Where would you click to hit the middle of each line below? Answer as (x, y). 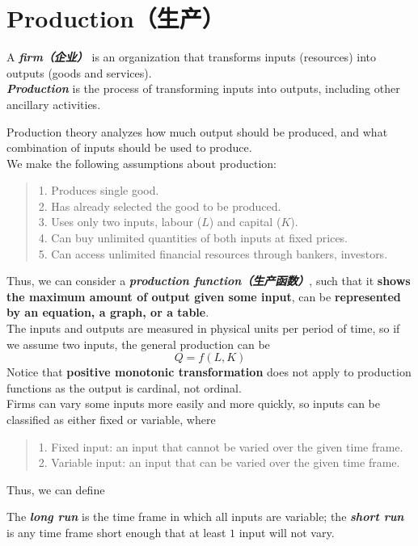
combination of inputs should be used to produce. (129, 147)
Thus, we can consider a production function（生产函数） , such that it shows (209, 281)
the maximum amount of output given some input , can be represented (204, 296)
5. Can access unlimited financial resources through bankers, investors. (213, 253)
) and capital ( (245, 222)
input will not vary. (287, 532)
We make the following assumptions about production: (141, 163)
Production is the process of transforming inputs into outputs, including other (203, 88)
